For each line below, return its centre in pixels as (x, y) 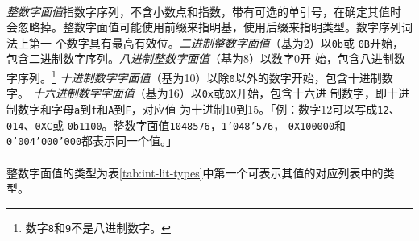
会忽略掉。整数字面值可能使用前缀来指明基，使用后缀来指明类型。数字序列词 (209, 27)
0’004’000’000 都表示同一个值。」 (92, 141)
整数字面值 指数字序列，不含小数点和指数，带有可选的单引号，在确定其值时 (204, 11)
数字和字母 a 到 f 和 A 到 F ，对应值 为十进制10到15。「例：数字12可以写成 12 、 (209, 109)
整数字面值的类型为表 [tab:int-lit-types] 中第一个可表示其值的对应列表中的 (195, 172)
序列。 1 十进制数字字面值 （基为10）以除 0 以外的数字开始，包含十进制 (199, 76)
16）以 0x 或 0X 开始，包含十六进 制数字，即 (277, 93)
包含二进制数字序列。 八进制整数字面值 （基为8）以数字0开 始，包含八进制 (200, 58)
